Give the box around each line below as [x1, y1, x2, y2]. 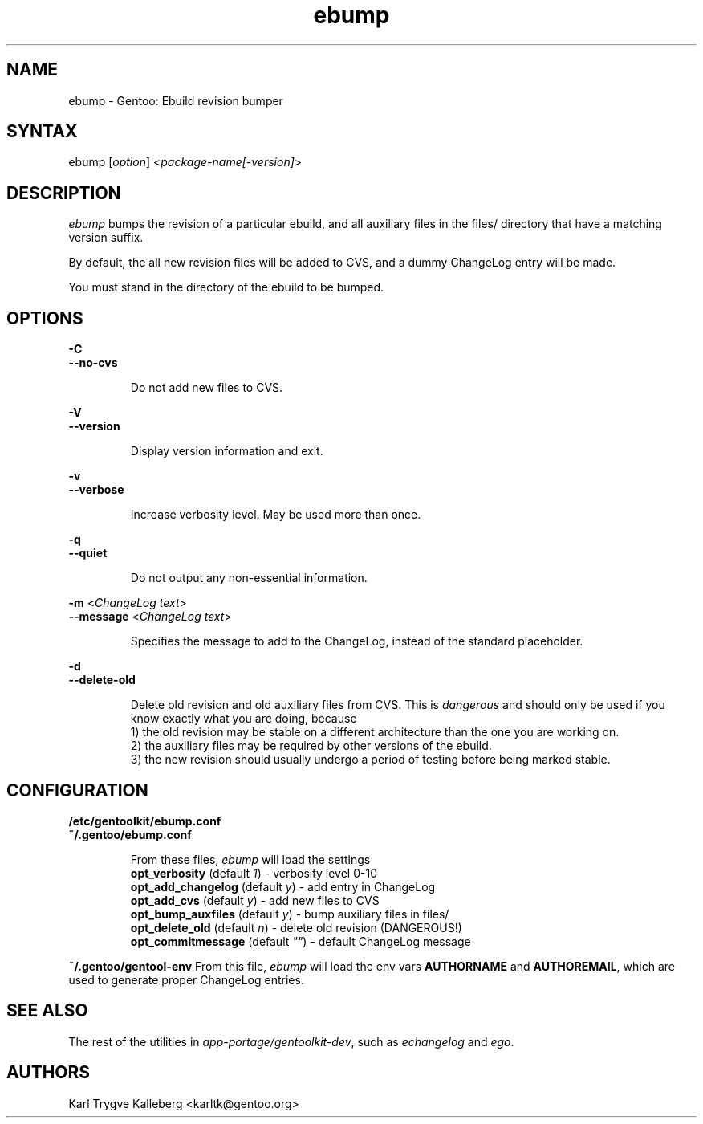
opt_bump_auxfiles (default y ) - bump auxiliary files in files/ [130, 906, 449, 921]
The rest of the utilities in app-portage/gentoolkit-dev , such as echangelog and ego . [68, 1034, 514, 1049]
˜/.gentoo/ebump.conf [68, 827, 192, 841]
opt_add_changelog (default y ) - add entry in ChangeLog [130, 879, 436, 894]
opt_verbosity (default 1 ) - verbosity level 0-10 [130, 865, 377, 880]
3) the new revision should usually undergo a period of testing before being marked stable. [130, 752, 611, 767]
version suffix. [68, 230, 144, 245]
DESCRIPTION [6, 182, 121, 203]
